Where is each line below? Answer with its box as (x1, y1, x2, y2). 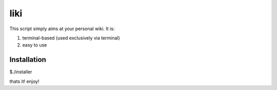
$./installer (9, 69, 32, 75)
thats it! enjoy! (9, 78, 39, 84)
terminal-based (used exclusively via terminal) (22, 35, 120, 41)
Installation (9, 55, 46, 64)
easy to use (22, 42, 47, 48)
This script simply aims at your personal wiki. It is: (9, 26, 115, 32)
